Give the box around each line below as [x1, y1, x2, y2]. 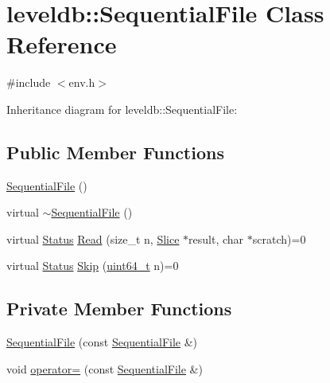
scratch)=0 [252, 230, 306, 247]
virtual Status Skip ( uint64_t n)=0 [6, 257, 179, 274]
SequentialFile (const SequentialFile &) [6, 334, 198, 350]
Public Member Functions [6, 139, 224, 164]
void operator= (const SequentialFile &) [6, 360, 203, 377]
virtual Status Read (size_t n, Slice [6, 230, 180, 247]
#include [6, 74, 51, 91]
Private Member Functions [6, 296, 232, 321]
